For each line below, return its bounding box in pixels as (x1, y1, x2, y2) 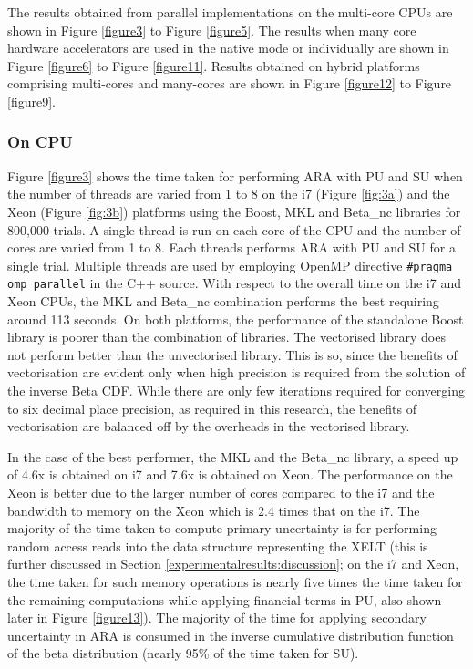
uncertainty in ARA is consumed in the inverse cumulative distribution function (7, 625, 454, 644)
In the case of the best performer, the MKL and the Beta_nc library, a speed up (7, 447, 458, 466)
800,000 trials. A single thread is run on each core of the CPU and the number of (7, 220, 461, 239)
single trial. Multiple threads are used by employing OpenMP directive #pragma (7, 255, 453, 274)
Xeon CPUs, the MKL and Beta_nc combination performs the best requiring (7, 292, 439, 311)
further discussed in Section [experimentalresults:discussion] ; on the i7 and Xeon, (7, 554, 459, 573)
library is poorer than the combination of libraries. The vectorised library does (7, 327, 446, 346)
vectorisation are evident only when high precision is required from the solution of (7, 363, 466, 382)
